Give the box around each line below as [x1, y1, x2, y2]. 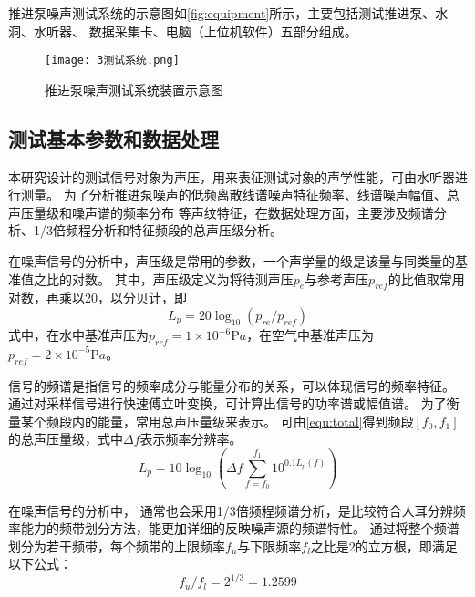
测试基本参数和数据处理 [8, 124, 219, 152]
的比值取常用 [387, 269, 465, 288]
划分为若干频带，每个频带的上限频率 [8, 536, 225, 555]
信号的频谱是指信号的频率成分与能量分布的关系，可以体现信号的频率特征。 [8, 376, 455, 395]
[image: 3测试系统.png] [45, 54, 180, 67]
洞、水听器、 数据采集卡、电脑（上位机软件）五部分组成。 [8, 21, 357, 40]
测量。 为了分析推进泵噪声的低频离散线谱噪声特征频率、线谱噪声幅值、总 [20, 185, 460, 204]
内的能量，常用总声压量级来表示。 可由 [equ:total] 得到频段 [71, 411, 414, 430]
